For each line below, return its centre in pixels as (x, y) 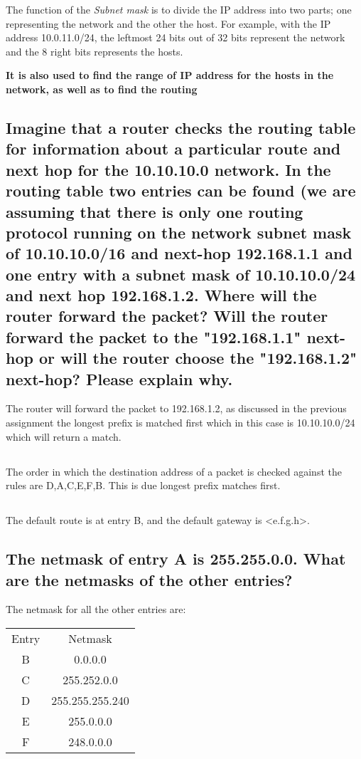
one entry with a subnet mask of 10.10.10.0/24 (181, 274)
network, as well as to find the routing (102, 89)
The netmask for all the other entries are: (96, 609)
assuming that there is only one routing (155, 211)
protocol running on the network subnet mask (179, 232)
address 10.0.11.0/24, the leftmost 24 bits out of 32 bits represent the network (176, 37)
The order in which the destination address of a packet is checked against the (174, 471)
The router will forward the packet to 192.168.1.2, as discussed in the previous (176, 408)
